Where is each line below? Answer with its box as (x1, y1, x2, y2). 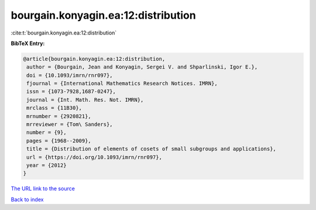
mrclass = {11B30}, (26, 105, 82, 111)
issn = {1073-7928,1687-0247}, (26, 88, 116, 95)
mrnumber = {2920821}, (26, 113, 92, 119)
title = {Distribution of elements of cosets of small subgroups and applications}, (26, 146, 276, 152)
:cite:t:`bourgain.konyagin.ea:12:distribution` (11, 29, 117, 36)
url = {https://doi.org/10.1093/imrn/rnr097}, (26, 154, 162, 160)
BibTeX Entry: (11, 40, 45, 47)
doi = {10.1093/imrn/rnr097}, (26, 72, 114, 78)
